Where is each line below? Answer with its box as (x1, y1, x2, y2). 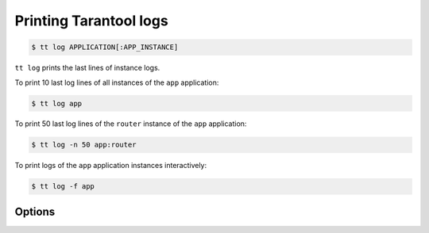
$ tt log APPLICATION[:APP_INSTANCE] (31, 43, 179, 52)
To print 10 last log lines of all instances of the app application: (14, 78, 219, 87)
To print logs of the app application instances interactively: (14, 161, 207, 170)
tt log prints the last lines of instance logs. (14, 63, 160, 73)
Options (14, 204, 56, 218)
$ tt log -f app (31, 182, 95, 191)
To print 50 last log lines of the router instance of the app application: (14, 119, 247, 128)
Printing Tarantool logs (14, 12, 168, 29)
